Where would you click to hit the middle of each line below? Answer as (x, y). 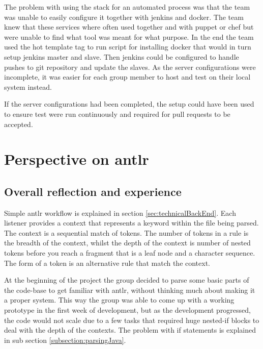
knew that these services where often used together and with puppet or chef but (129, 27)
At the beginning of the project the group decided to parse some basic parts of (127, 280)
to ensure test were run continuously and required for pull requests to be (117, 114)
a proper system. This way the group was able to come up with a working (119, 300)
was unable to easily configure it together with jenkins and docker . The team (124, 17)
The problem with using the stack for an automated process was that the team (127, 7)
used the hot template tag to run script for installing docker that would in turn (128, 47)
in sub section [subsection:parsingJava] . (65, 340)
